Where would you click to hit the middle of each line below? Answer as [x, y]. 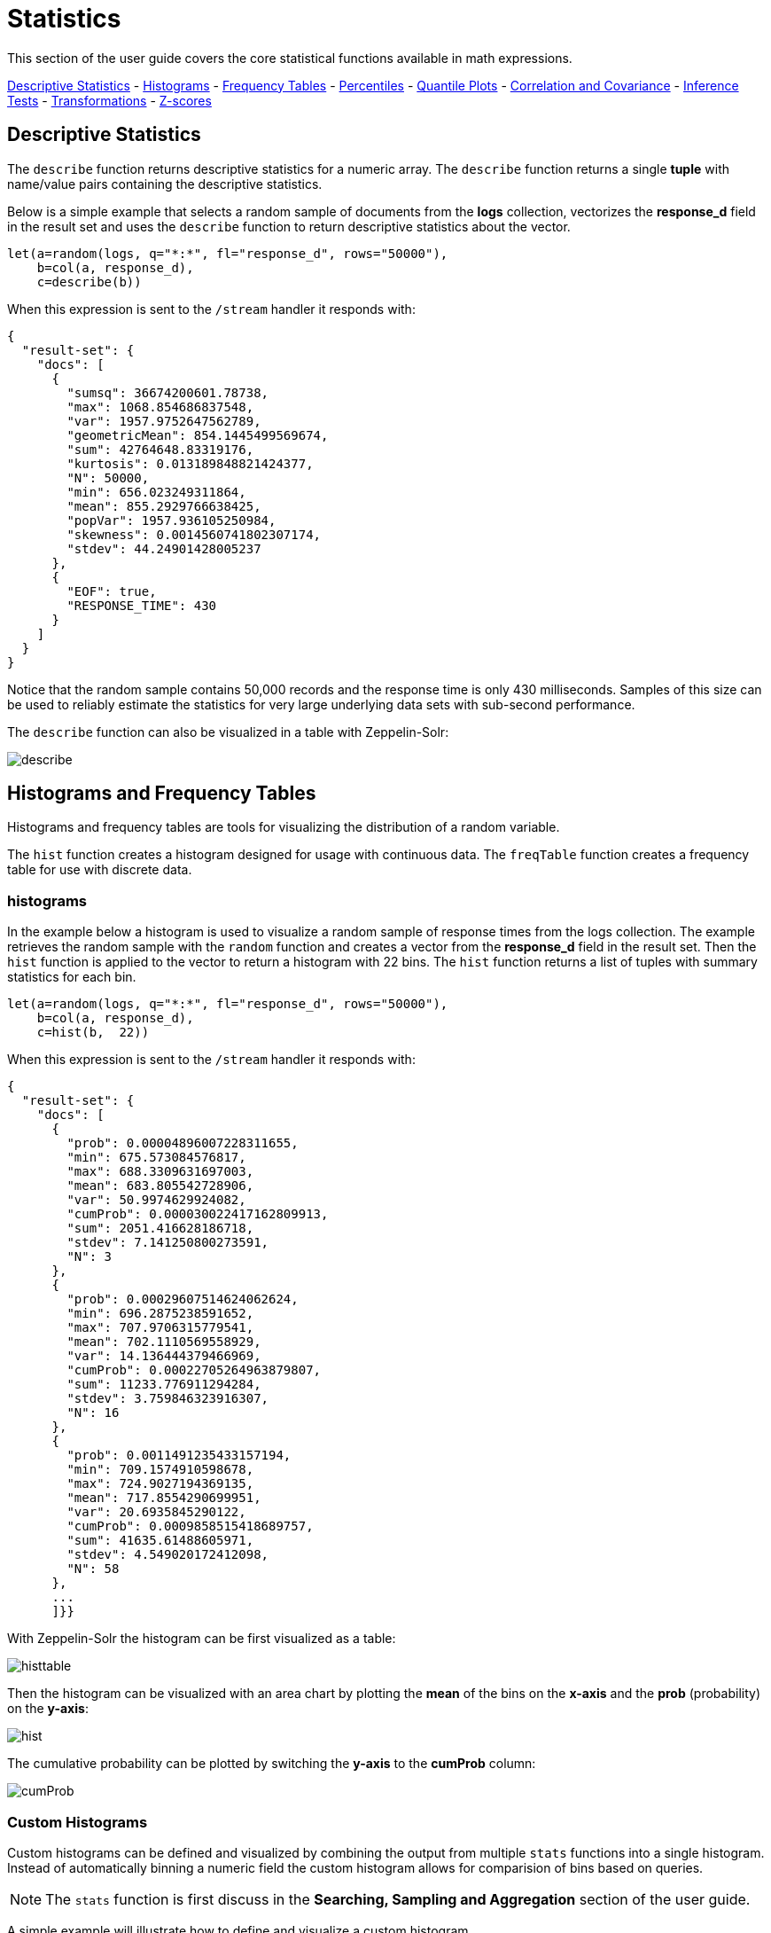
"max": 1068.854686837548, [160, 407]
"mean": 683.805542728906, [160, 1186]
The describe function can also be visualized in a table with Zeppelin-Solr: [228, 732]
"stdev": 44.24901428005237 [164, 548]
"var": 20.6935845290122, [156, 1512]
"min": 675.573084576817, [156, 1158]
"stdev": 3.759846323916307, [168, 1399]
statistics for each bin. [72, 977]
